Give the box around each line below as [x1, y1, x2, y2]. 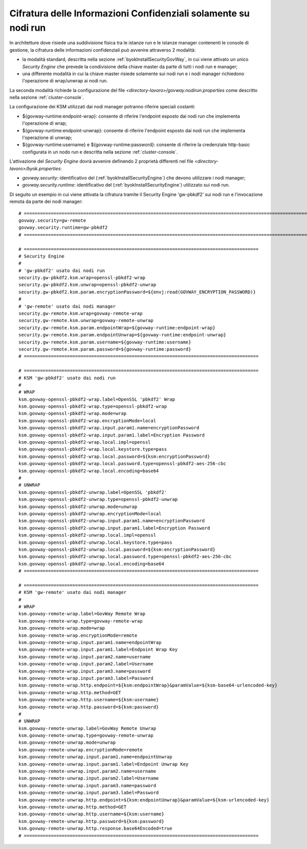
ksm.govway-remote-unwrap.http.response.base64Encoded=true [18, 825, 172, 832]
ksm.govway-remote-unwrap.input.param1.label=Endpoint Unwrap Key [18, 761, 189, 767]
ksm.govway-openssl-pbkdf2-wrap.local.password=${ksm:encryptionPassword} [18, 453, 210, 460]
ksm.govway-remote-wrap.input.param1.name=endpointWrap [18, 639, 162, 645]
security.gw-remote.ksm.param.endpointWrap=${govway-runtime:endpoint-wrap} [18, 325, 216, 331]
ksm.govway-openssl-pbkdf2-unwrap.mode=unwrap [18, 503, 138, 510]
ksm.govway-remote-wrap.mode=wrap [18, 625, 105, 631]
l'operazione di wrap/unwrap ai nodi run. [22, 78, 108, 84]
